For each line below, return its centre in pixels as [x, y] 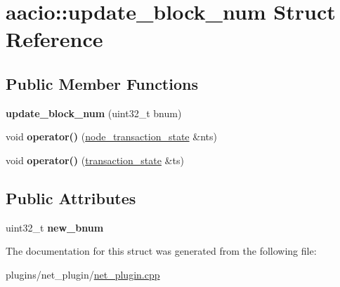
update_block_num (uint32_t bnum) [94, 113]
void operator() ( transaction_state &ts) [95, 160]
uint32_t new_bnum [55, 227]
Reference [54, 39]
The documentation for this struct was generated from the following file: [161, 251]
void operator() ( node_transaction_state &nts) [111, 136]
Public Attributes [71, 198]
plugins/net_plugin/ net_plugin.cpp [83, 274]
